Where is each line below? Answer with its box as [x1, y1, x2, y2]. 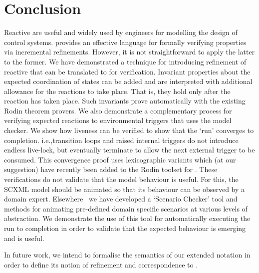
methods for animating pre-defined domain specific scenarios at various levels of [4, 203, 248, 213]
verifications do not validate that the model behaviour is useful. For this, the [4, 174, 239, 184]
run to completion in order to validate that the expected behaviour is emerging [4, 223, 246, 233]
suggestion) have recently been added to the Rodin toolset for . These [4, 164, 218, 174]
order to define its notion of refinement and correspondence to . [4, 259, 198, 269]
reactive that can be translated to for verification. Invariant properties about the [4, 66, 251, 76]
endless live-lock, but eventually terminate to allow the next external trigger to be [4, 144, 255, 155]
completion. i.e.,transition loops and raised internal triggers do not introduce [4, 134, 239, 145]
